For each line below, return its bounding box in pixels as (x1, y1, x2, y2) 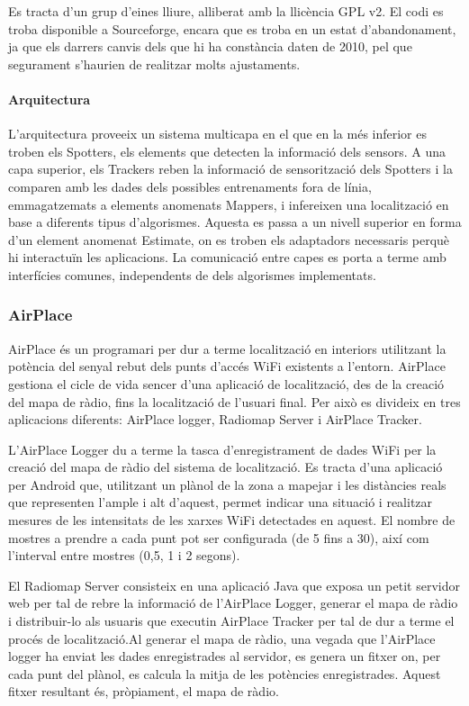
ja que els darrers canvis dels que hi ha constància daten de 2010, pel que (8, 37, 412, 56)
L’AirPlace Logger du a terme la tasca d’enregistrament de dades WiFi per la (8, 439, 437, 458)
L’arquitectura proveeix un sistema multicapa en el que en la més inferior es (8, 124, 427, 143)
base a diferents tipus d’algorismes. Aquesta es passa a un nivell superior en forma (8, 213, 462, 231)
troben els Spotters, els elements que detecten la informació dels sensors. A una (8, 141, 446, 160)
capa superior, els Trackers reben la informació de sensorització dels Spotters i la (8, 159, 453, 178)
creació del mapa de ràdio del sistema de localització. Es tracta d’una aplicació (8, 457, 443, 476)
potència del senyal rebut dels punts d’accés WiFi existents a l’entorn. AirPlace (8, 357, 446, 376)
